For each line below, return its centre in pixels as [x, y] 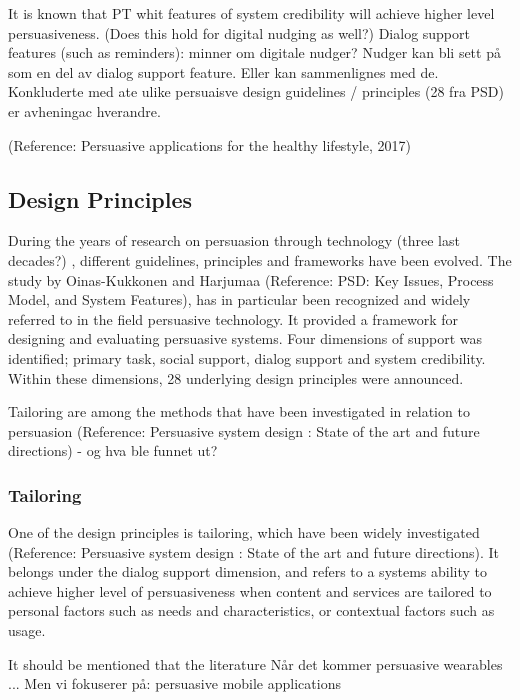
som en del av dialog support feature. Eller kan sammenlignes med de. [223, 71]
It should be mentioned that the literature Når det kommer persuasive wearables [255, 663]
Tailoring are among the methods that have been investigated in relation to [239, 411]
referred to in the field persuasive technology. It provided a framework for [233, 318]
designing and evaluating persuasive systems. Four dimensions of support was [245, 338]
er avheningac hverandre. [84, 110]
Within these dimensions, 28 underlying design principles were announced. [236, 377]
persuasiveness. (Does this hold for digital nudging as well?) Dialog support [239, 32]
